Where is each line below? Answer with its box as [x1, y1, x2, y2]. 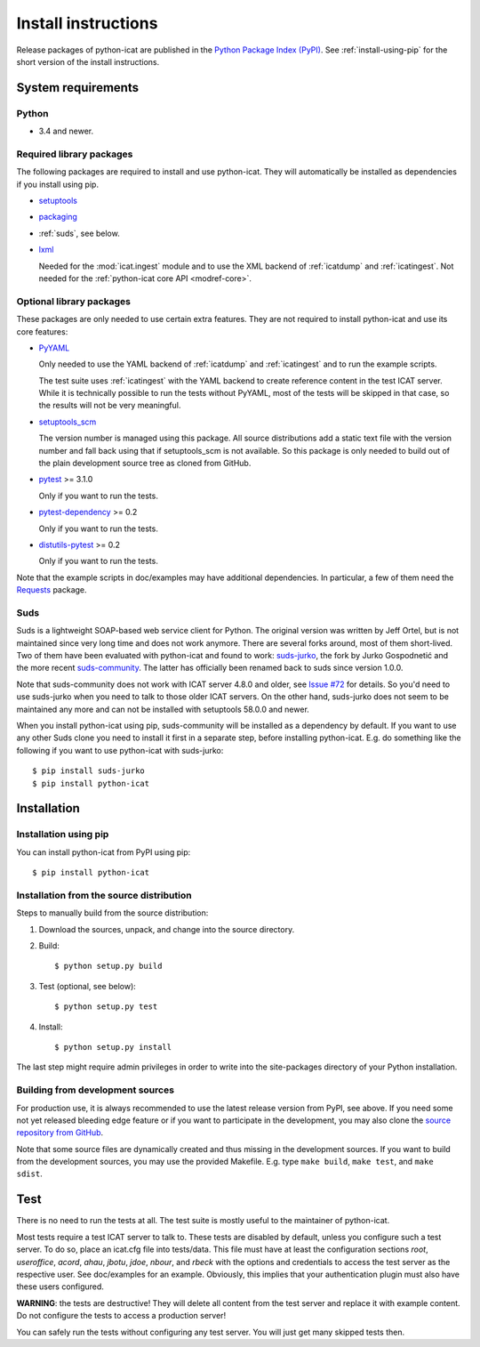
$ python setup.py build [54, 961, 163, 972]
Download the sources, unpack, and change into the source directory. [38, 924, 295, 934]
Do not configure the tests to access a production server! [16, 1311, 227, 1321]
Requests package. [16, 585, 88, 595]
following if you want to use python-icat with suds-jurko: [16, 745, 224, 755]
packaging [38, 212, 77, 222]
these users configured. [16, 1281, 104, 1292]
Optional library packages [16, 294, 131, 307]
